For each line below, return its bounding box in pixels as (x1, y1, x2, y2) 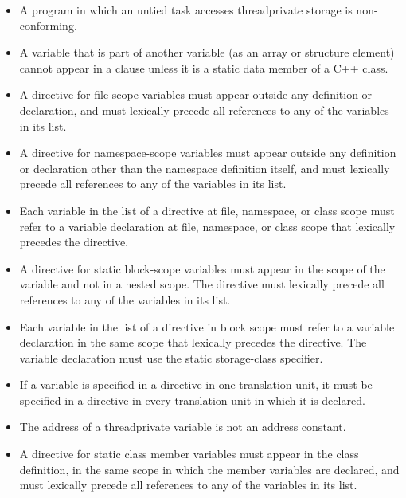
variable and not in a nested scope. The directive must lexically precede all (19, 276, 385, 292)
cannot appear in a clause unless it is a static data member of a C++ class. (19, 59, 388, 76)
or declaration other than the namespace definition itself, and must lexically (19, 159, 390, 176)
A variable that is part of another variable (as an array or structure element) (19, 44, 395, 61)
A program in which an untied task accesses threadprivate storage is (19, 2, 353, 18)
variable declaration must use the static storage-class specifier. (19, 349, 323, 366)
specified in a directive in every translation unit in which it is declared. (19, 391, 365, 408)
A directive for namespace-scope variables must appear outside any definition (19, 144, 396, 161)
